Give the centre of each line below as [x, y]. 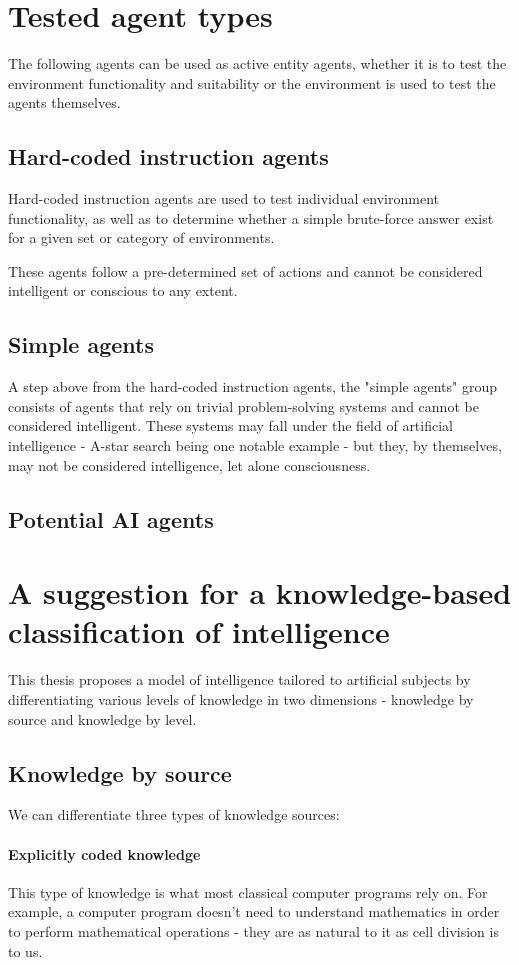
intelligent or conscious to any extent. [123, 290]
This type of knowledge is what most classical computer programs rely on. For [248, 891]
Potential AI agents [111, 518]
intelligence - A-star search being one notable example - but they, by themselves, [255, 445]
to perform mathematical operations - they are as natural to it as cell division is [253, 930]
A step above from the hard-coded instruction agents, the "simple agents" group [252, 386]
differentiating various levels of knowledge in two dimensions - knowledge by [241, 698]
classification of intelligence [199, 631]
